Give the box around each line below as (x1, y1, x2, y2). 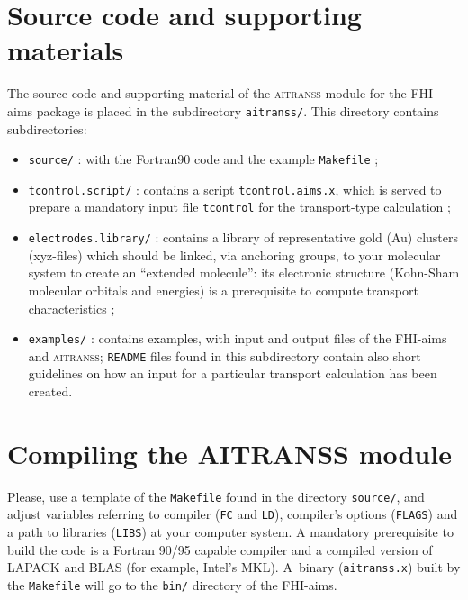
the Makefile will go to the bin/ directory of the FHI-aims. (7, 576, 337, 594)
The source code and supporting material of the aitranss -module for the (7, 84, 407, 103)
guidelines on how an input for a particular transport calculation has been (28, 364, 437, 383)
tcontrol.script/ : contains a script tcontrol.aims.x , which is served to (28, 179, 442, 198)
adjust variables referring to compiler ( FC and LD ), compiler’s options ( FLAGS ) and (7, 505, 458, 523)
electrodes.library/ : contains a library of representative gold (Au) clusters (28, 228, 458, 247)
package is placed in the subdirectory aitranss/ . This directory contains (36, 101, 439, 120)
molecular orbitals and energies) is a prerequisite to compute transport (28, 280, 418, 299)
